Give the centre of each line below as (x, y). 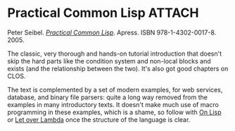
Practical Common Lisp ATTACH (103, 13)
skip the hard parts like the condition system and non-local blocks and (109, 61)
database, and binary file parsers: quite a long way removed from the (107, 97)
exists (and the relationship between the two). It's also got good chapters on (118, 68)
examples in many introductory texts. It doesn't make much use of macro (113, 104)
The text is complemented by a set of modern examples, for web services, (115, 89)
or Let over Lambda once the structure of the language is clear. (99, 119)
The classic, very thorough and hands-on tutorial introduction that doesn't (115, 54)
